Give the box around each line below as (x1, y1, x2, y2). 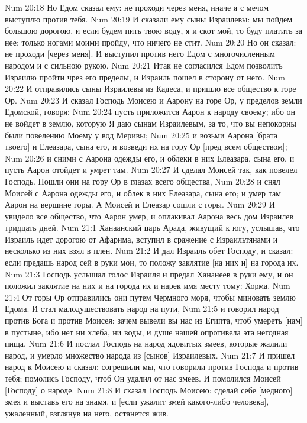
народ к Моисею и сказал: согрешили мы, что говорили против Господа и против (5, 360, 299, 373)
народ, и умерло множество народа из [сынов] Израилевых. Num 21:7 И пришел (5, 348, 295, 361)
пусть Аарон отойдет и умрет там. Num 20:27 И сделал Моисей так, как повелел (5, 163, 298, 176)
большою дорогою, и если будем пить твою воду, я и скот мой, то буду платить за (5, 24, 303, 37)
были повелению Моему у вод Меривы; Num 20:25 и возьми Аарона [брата (5, 128, 277, 141)
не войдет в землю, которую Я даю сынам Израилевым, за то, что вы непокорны (5, 117, 296, 129)
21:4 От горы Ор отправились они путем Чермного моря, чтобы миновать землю (5, 290, 296, 303)
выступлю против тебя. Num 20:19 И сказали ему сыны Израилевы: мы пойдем (5, 12, 293, 25)
